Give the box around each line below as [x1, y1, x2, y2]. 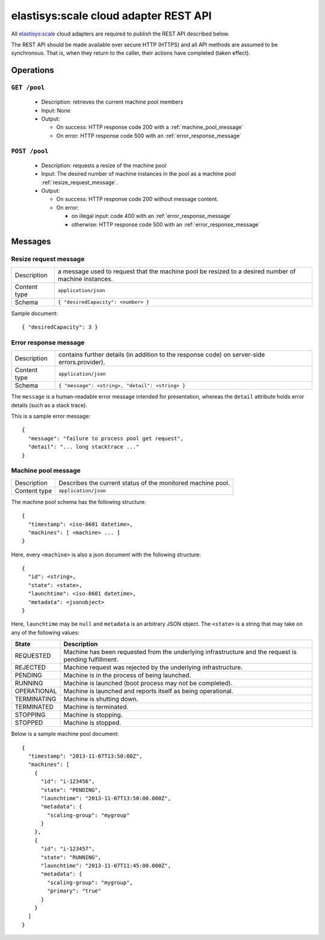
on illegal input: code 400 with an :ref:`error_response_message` [71, 213, 232, 220]
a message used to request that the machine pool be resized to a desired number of [58, 267, 296, 275]
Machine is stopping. [63, 711, 123, 719]
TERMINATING [14, 695, 57, 703]
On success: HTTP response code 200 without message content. [56, 196, 219, 203]
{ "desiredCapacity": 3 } [22, 324, 99, 331]
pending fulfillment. [63, 655, 119, 664]
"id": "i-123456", [40, 778, 95, 785]
